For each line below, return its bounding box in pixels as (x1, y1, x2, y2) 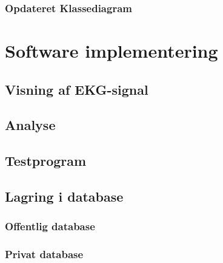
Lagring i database (5, 186, 124, 205)
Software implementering (5, 38, 218, 63)
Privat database (5, 247, 84, 262)
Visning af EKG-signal (5, 80, 148, 98)
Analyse (5, 115, 56, 134)
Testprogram (5, 151, 87, 170)
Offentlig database (5, 219, 95, 234)
